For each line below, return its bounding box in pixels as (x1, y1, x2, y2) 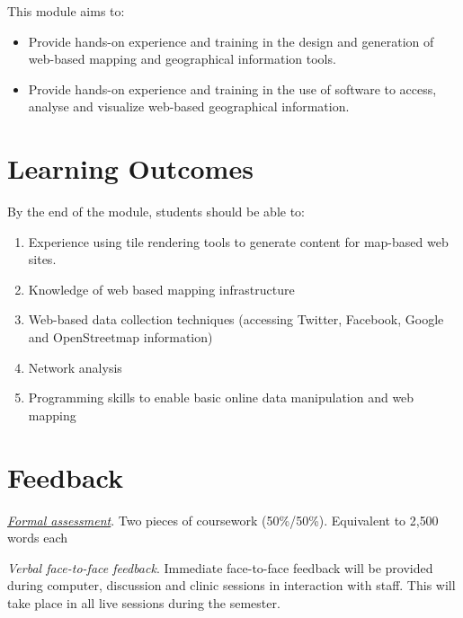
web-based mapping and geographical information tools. (28, 49, 336, 68)
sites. (28, 250, 57, 269)
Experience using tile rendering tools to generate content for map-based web (28, 232, 449, 251)
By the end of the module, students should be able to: (7, 202, 305, 221)
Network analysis (28, 358, 122, 376)
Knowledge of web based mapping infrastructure (28, 279, 295, 298)
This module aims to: (7, 2, 125, 20)
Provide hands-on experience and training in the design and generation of (28, 31, 434, 50)
